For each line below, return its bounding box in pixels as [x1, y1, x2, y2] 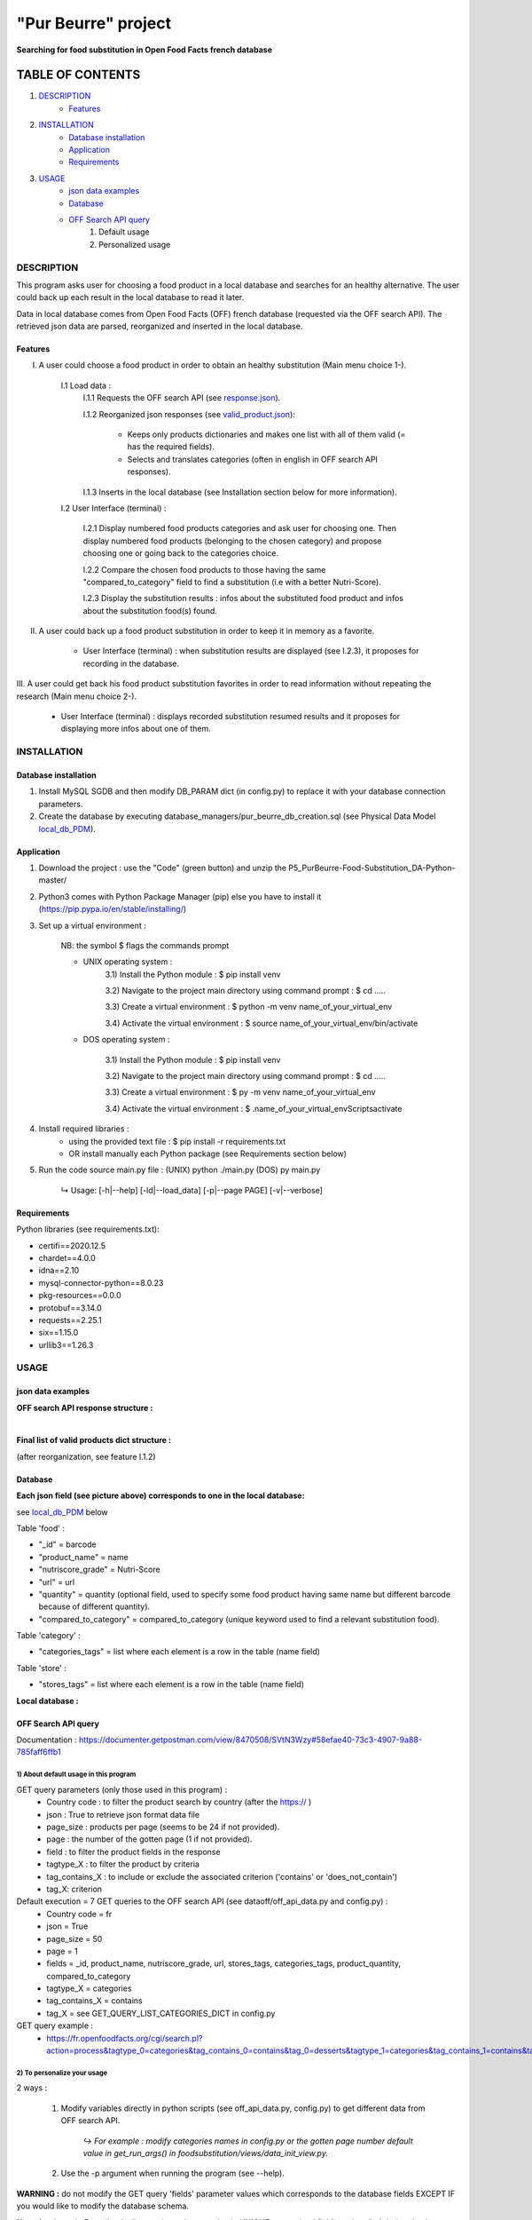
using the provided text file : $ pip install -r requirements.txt [68, 1136, 286, 1146]
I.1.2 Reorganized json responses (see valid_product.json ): [82, 408, 296, 419]
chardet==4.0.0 [38, 1252, 97, 1263]
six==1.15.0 [38, 1328, 79, 1338]
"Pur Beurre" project [16, 13, 172, 33]
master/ [38, 875, 66, 885]
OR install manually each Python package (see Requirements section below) [68, 1148, 348, 1159]
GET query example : [16, 2020, 93, 2031]
